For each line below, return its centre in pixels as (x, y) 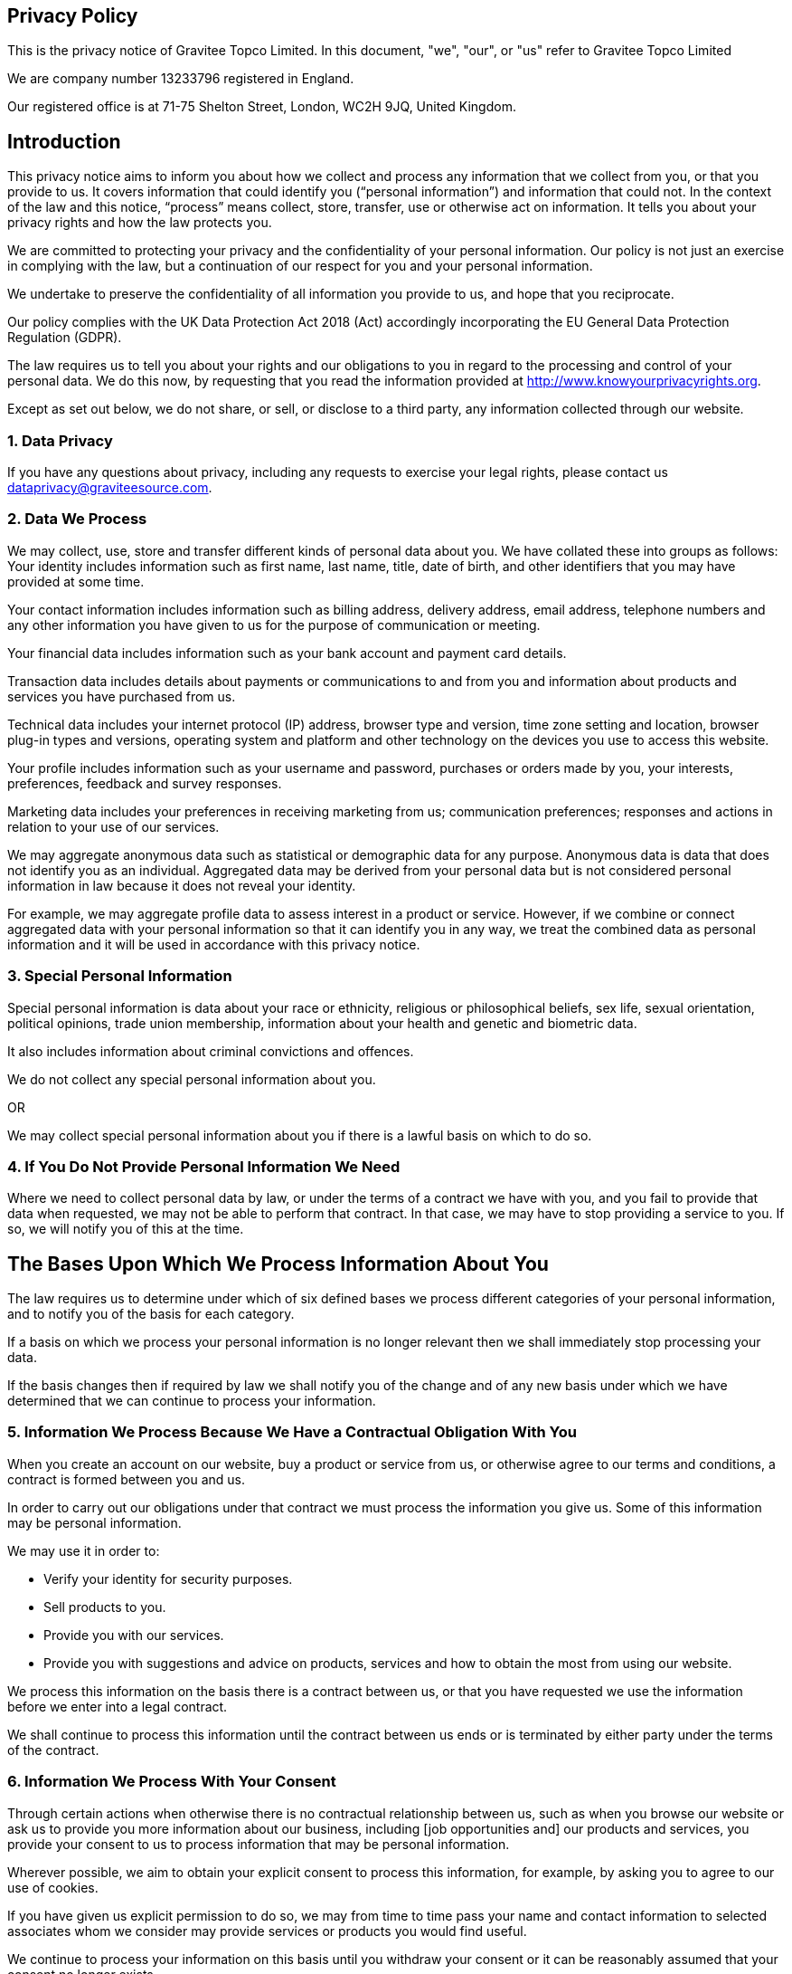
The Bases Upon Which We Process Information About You (278, 1264)
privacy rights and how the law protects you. (140, 223)
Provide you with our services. (134, 1635)
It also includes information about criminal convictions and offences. (211, 1051)
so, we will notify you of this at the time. (126, 1229)
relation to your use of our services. (113, 826)
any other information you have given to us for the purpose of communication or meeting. (274, 625)
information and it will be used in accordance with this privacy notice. (214, 944)
